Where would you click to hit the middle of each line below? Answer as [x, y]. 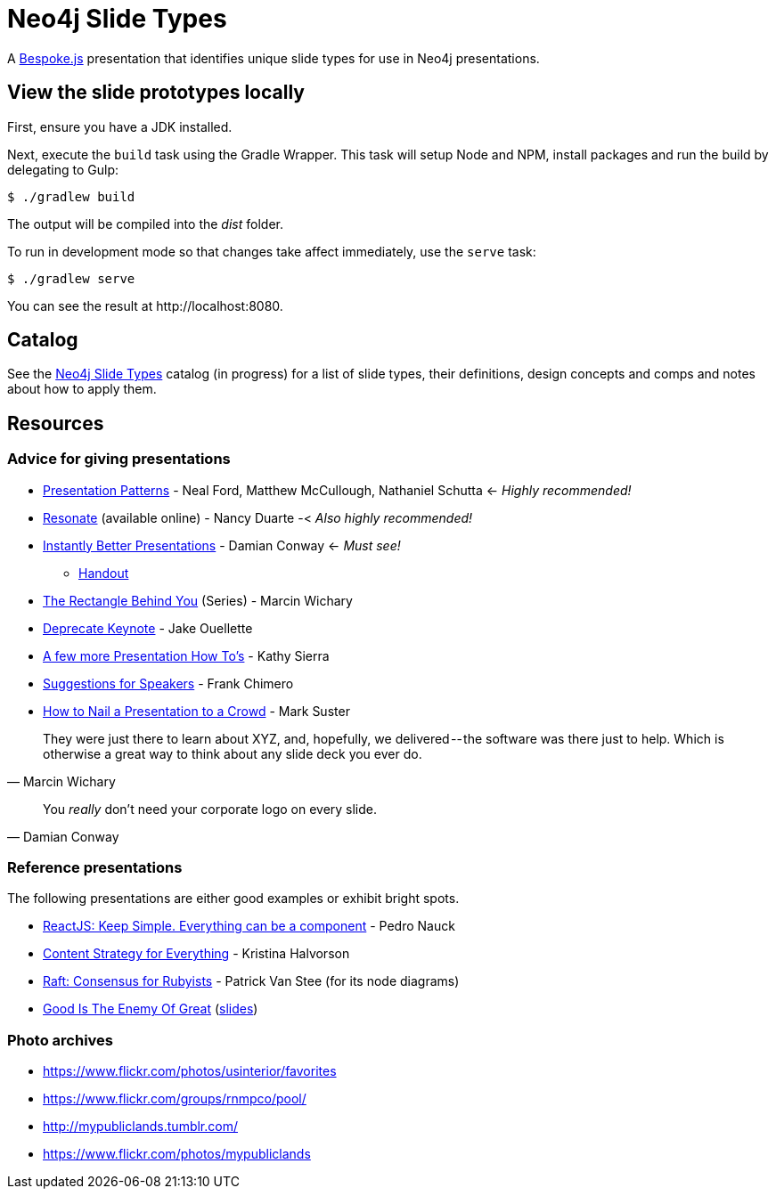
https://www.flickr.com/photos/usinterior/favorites [190, 1071]
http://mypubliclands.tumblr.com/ [140, 1127]
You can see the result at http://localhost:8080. [145, 305]
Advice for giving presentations [119, 459]
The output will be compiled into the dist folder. [145, 224]
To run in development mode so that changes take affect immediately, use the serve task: [272, 251]
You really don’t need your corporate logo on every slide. [210, 809]
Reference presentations [95, 868]
